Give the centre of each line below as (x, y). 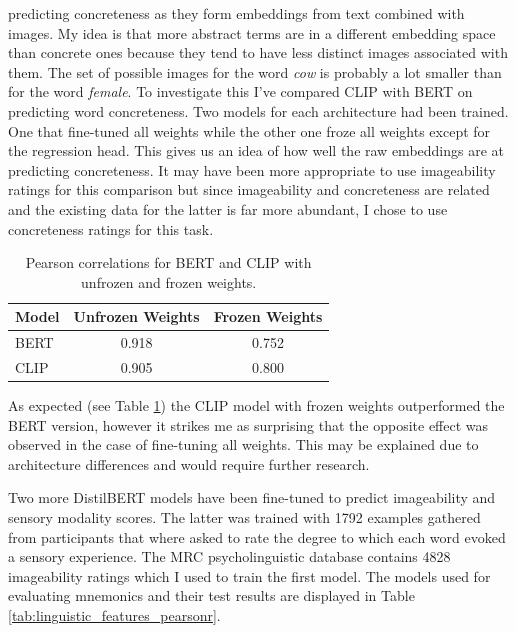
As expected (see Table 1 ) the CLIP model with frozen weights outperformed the (256, 405)
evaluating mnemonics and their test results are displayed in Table (211, 595)
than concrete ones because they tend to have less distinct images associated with (258, 52)
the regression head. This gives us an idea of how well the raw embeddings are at (256, 150)
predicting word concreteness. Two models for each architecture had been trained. (258, 110)
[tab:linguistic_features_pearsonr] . (114, 615)
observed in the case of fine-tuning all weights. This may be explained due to (243, 444)
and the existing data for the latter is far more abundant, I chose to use (228, 208)
